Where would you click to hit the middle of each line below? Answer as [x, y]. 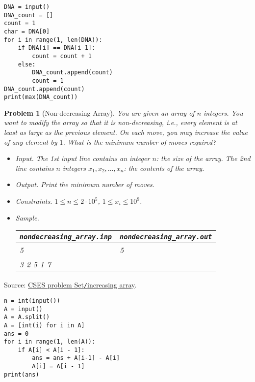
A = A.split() [27, 317]
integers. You [223, 112]
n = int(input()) [32, 301]
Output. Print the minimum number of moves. [85, 184]
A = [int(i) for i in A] [44, 325]
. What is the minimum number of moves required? [140, 142]
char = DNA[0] [27, 31]
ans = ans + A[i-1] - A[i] [76, 358]
